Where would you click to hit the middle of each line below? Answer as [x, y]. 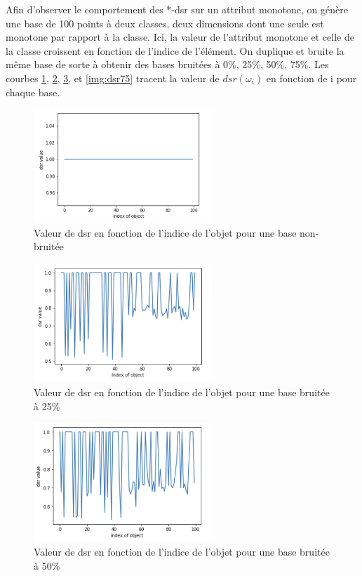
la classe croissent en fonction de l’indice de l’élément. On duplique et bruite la [175, 50]
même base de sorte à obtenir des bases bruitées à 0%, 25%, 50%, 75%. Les [167, 64]
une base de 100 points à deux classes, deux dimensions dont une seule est [165, 23]
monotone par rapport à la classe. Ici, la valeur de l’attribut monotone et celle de [180, 37]
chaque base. [33, 92]
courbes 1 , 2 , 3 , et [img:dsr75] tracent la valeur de [113, 78]
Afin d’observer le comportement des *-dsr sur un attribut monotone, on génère [177, 9]
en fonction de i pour [311, 78]
